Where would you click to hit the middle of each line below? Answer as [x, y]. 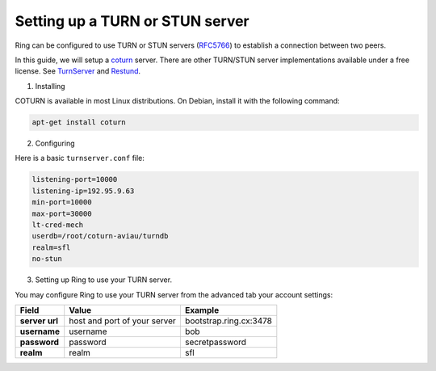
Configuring [55, 143]
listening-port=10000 [75, 179]
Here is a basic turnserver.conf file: [80, 158]
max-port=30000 [62, 213]
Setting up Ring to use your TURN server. [104, 280]
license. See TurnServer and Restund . [78, 71]
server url [39, 321]
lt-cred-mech [58, 225]
